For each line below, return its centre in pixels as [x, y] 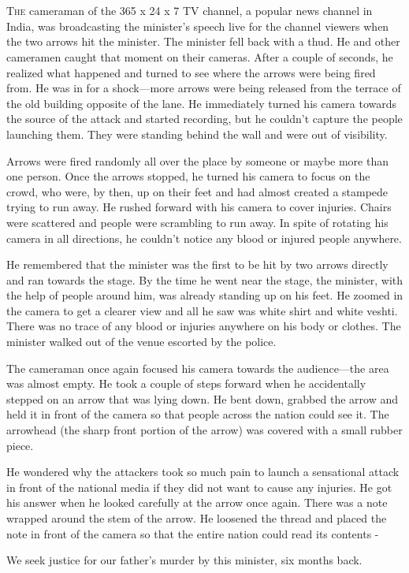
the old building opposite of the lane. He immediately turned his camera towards [202, 103]
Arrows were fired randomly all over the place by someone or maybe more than [197, 160]
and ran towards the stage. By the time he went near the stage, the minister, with [205, 279]
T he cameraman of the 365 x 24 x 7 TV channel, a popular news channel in [190, 11]
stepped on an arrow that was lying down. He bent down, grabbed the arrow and [202, 398]
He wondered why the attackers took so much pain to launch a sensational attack [203, 472]
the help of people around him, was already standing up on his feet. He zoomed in [205, 295]
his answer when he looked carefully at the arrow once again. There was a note [197, 502]
